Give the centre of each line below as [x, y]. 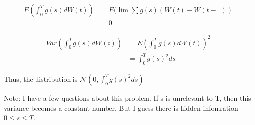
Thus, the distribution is [41, 78]
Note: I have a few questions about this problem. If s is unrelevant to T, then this [127, 98]
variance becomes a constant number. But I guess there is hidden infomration [121, 107]
